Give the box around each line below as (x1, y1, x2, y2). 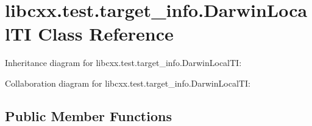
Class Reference (38, 21, 174, 46)
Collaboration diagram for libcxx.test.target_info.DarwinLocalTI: (5, 76, 250, 89)
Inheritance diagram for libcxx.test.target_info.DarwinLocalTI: (5, 56, 242, 69)
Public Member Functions (5, 106, 172, 125)
